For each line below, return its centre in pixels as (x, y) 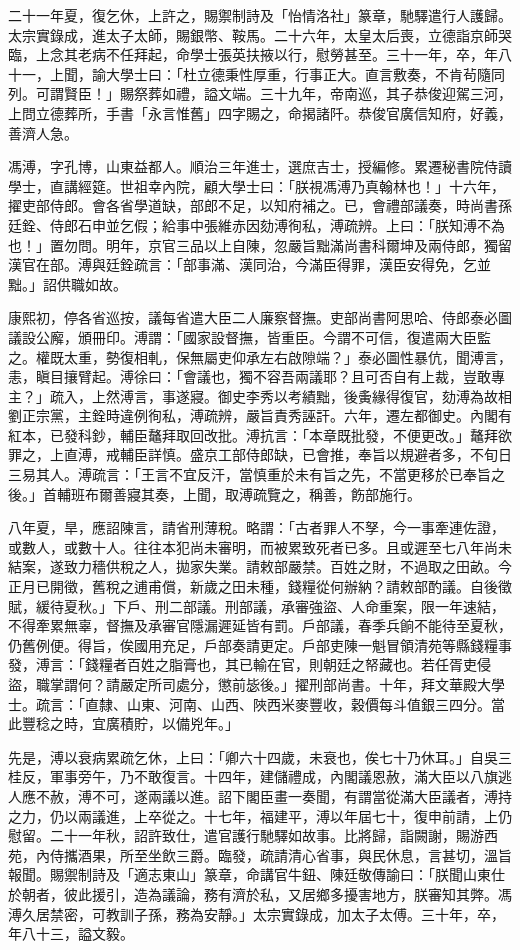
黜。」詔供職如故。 (67, 283)
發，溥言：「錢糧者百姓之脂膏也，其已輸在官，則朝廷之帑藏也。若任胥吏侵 (249, 664)
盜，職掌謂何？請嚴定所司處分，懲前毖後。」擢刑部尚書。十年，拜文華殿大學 (256, 684)
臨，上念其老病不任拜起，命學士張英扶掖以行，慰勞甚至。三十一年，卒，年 (253, 54)
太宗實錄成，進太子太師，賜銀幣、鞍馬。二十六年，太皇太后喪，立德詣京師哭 (260, 34)
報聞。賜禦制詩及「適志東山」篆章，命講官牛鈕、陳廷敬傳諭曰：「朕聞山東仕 (256, 874)
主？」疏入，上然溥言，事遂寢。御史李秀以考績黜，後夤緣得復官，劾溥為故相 (260, 395)
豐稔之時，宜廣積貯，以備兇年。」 (130, 723)
